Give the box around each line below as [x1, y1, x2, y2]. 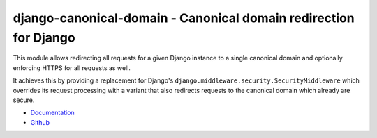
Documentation [30, 108, 75, 117]
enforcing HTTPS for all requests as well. [13, 63, 131, 72]
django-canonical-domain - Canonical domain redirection [13, 10, 355, 26]
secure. [13, 96, 35, 104]
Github [30, 118, 50, 126]
